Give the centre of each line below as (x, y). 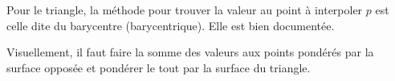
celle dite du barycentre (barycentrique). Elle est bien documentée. (171, 25)
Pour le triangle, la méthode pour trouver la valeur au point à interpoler (185, 10)
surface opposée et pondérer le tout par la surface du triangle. (159, 67)
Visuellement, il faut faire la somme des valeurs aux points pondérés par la (190, 52)
